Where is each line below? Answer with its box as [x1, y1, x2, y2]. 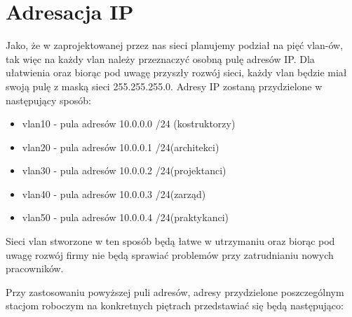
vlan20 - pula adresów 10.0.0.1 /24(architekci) [22, 139, 219, 154]
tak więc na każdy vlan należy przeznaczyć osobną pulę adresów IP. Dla [6, 51, 315, 66]
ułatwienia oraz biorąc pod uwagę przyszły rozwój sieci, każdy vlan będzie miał [6, 65, 347, 80]
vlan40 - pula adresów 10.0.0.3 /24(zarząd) [22, 186, 206, 201]
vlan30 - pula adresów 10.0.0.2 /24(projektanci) [22, 163, 226, 178]
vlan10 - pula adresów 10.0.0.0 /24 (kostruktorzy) [22, 116, 236, 131]
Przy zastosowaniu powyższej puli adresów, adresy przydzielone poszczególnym [6, 284, 344, 299]
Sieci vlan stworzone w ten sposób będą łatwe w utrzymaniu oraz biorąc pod [6, 234, 335, 248]
